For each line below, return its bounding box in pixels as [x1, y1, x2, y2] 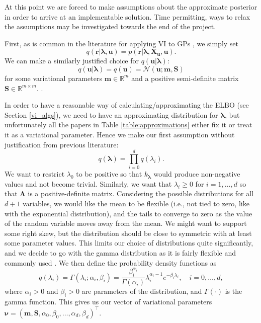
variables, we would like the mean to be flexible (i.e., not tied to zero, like [23, 198, 249, 209]
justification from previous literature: [5, 139, 119, 149]
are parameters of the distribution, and [81, 286, 202, 296]
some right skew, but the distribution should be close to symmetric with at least [5, 227, 252, 238]
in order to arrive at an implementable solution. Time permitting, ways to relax [5, 11, 250, 22]
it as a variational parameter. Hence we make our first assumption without [5, 129, 235, 139]
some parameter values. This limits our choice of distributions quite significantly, [5, 237, 253, 248]
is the [225, 286, 242, 296]
